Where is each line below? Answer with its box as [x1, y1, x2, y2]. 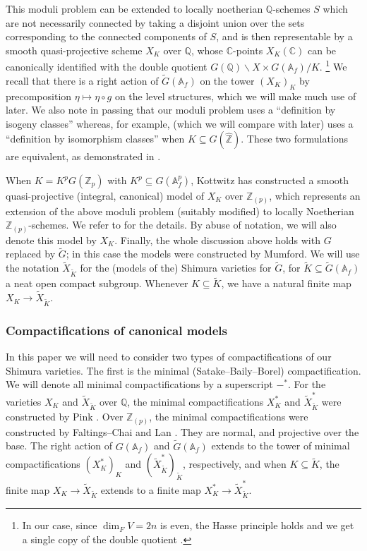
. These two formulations [241, 131, 349, 146]
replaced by [6, 246, 56, 261]
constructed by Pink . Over [6, 409, 124, 424]
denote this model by [6, 232, 97, 247]
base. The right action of [6, 438, 113, 453]
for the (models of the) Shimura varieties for [80, 260, 272, 275]
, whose [191, 42, 224, 57]
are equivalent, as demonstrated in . [6, 149, 161, 164]
